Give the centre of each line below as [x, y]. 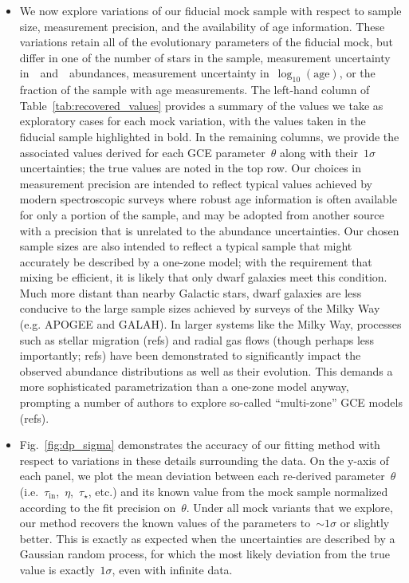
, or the [357, 73]
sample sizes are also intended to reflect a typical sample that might [186, 246]
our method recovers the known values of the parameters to [165, 523]
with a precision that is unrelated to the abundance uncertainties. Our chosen [209, 230]
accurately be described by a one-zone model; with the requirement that [196, 261]
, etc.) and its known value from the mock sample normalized [238, 492]
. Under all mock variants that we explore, [289, 507]
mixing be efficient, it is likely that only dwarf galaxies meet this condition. [203, 277]
